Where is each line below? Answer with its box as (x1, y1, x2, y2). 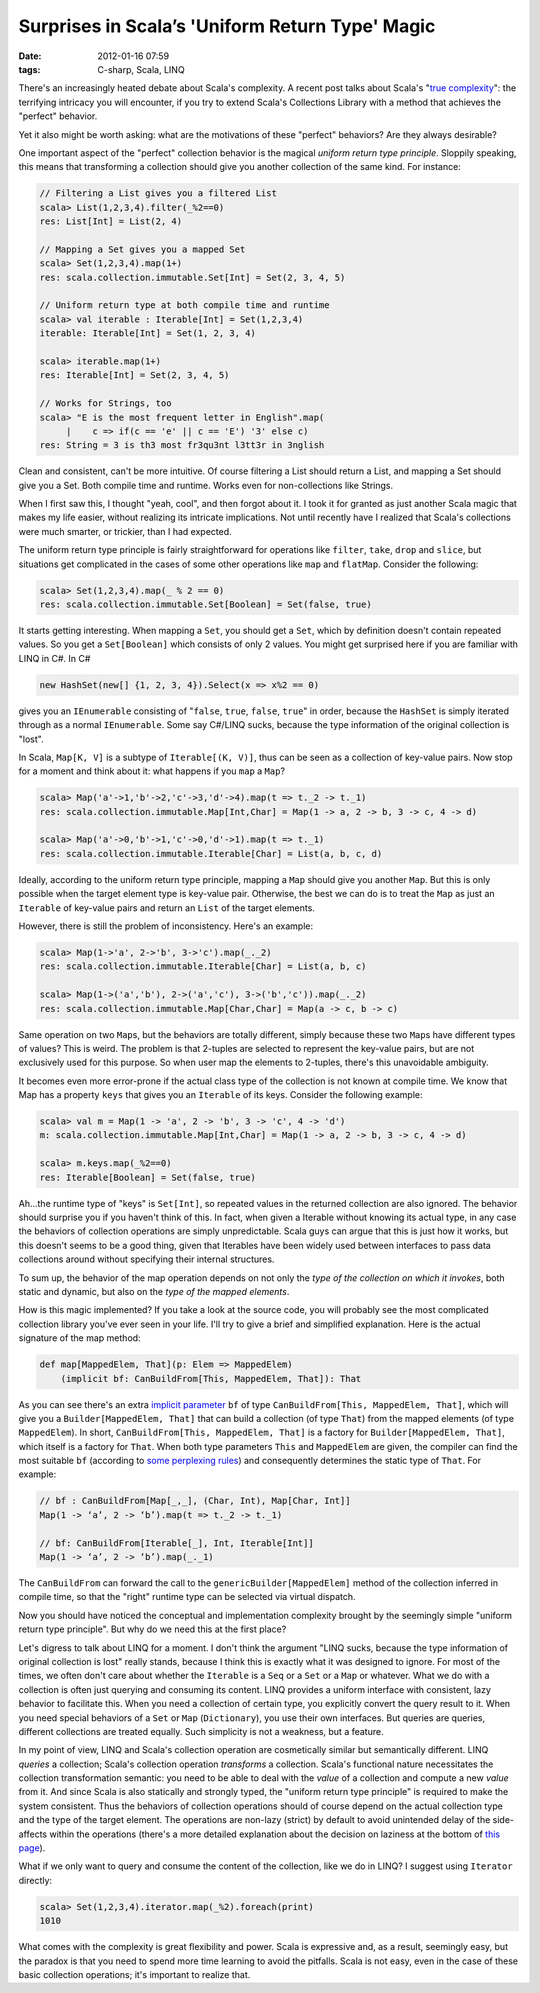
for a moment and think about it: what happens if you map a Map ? (18, 765, 285, 777)
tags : (18, 63, 41, 75)
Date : (18, 50, 42, 62)
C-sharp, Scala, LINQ (97, 63, 185, 75)
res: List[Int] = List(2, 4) (39, 216, 183, 227)
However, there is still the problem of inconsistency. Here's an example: (18, 920, 314, 932)
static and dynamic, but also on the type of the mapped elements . (18, 1285, 290, 1297)
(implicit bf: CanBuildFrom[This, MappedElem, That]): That (60, 1373, 362, 1384)
